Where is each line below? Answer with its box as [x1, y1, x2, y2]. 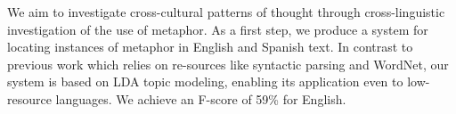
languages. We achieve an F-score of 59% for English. [55, 89, 346, 108]
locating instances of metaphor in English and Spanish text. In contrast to [7, 37, 413, 56]
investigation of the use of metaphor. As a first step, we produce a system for [7, 20, 428, 38]
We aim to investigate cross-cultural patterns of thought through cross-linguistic [7, 3, 445, 20]
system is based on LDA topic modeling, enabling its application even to [7, 72, 403, 91]
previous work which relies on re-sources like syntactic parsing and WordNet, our [7, 54, 449, 73]
